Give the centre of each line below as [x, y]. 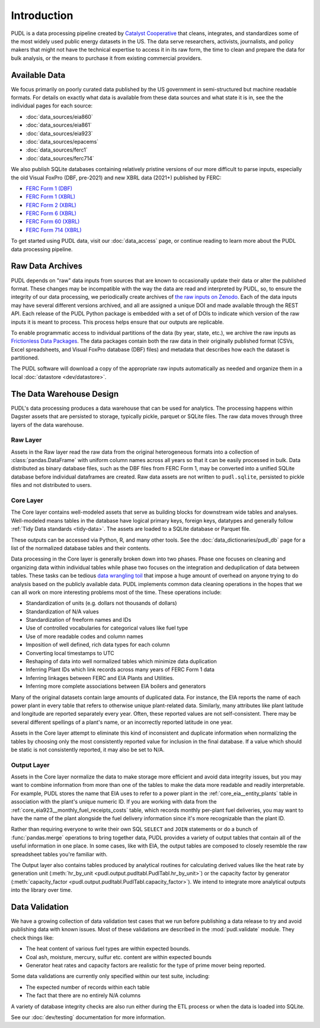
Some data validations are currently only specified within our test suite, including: [110, 976]
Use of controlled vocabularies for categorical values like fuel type [107, 628]
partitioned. [25, 358]
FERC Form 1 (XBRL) [51, 197]
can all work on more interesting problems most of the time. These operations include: [116, 592]
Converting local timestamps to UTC [70, 653]
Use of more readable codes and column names [84, 636]
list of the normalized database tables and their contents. [81, 548]
